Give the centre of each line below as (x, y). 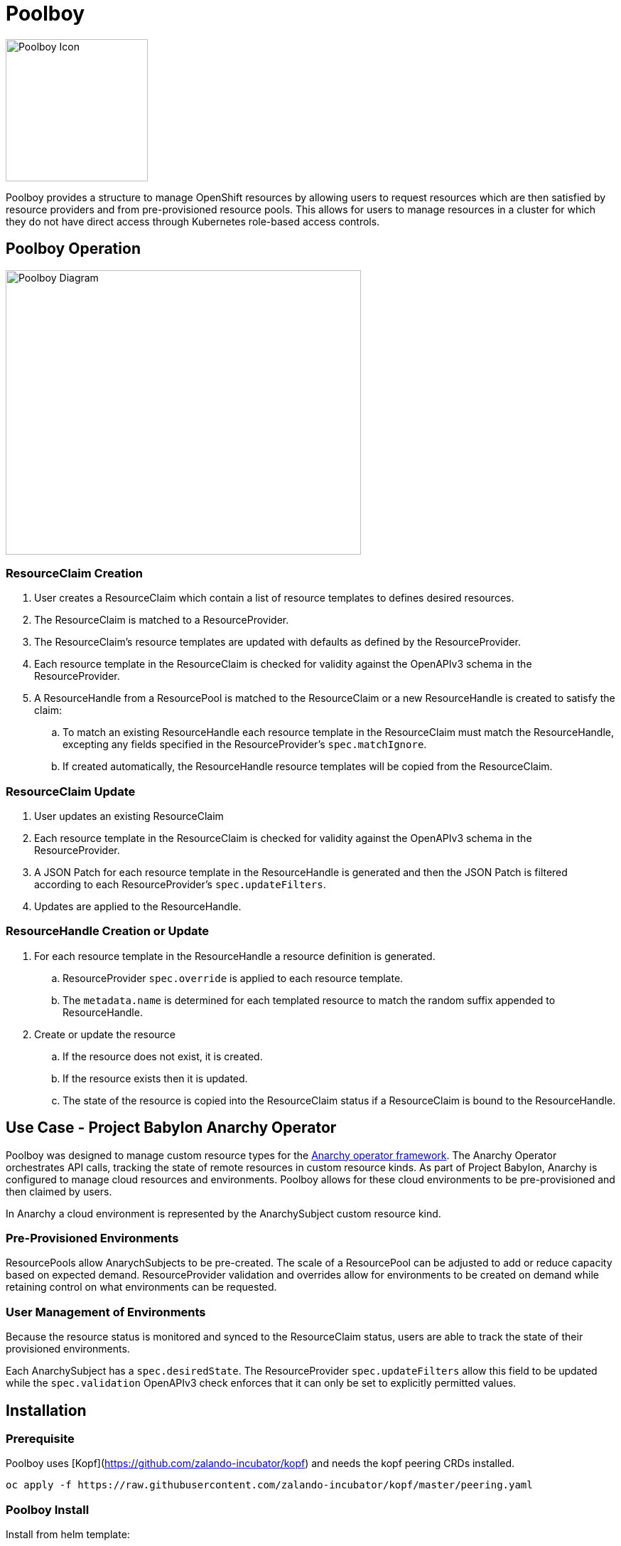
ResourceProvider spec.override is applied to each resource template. (233, 978)
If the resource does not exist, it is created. (163, 1056)
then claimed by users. (59, 1191)
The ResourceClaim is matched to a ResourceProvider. (162, 620)
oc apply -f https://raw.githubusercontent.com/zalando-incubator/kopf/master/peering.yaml (269, 1485)
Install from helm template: (68, 1535)
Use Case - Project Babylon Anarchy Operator (171, 1128)
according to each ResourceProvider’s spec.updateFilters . (180, 885)
